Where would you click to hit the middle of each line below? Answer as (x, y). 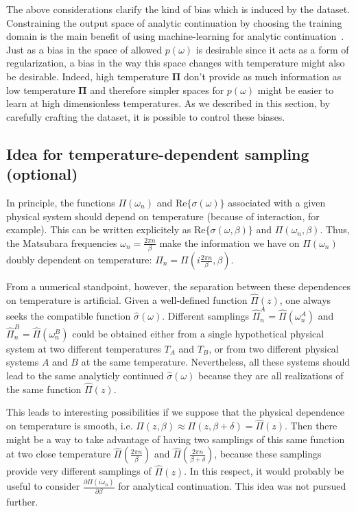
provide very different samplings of (79, 471)
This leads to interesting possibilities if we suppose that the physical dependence (176, 412)
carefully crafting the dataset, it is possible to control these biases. (146, 116)
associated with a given (277, 202)
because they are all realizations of (271, 376)
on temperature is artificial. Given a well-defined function (127, 299)
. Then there (311, 426)
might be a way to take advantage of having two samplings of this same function (176, 439)
